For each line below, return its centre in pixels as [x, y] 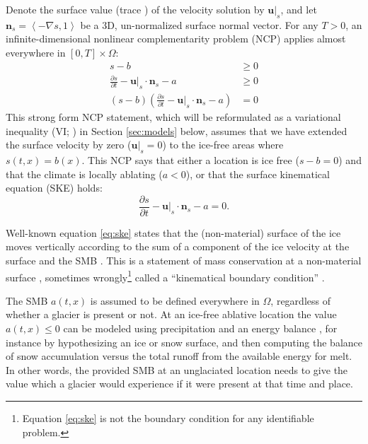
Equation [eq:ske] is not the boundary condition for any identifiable [168, 418]
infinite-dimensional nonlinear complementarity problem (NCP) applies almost [176, 39]
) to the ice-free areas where [223, 145]
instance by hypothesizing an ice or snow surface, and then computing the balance [184, 342]
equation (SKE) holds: [54, 188]
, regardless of [300, 300]
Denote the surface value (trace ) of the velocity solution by [135, 9]
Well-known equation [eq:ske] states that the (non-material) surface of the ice [173, 232]
